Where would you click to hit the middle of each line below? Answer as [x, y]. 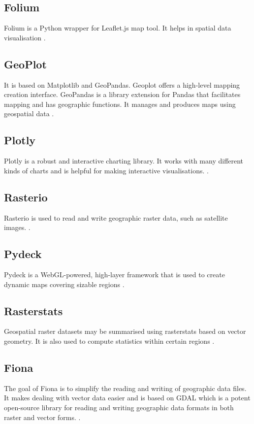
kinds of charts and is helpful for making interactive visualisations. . [106, 170]
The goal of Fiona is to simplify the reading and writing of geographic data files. [125, 388]
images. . [17, 227]
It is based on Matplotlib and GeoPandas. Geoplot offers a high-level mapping [122, 84]
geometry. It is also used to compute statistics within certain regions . [109, 341]
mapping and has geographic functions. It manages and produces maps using [120, 104]
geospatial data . [29, 114]
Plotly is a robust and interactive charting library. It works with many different [124, 161]
